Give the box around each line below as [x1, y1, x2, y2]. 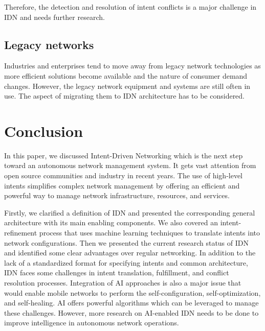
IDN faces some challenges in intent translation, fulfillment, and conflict [4, 267, 229, 278]
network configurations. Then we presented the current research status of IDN [4, 237, 249, 248]
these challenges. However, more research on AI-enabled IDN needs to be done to [4, 307, 259, 318]
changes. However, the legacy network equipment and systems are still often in [4, 80, 251, 91]
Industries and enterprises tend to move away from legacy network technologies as [4, 60, 261, 71]
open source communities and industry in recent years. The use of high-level [4, 170, 243, 181]
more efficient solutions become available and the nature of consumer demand [4, 70, 248, 81]
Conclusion [4, 120, 83, 141]
